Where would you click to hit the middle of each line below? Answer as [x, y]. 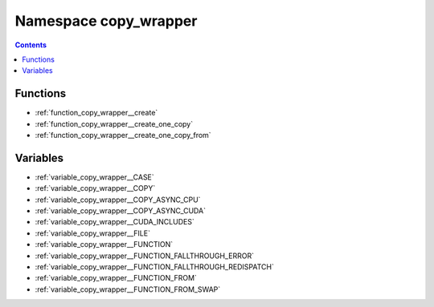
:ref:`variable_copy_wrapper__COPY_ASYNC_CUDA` [121, 211]
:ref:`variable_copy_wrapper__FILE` [92, 233]
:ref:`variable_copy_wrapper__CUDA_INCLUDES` [115, 222]
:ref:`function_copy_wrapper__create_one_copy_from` [123, 135]
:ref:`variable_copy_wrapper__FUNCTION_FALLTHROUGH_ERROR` [145, 256]
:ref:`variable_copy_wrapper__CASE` [94, 177]
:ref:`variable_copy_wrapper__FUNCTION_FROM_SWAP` [128, 289]
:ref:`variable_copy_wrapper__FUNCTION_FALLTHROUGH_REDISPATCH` [155, 267]
